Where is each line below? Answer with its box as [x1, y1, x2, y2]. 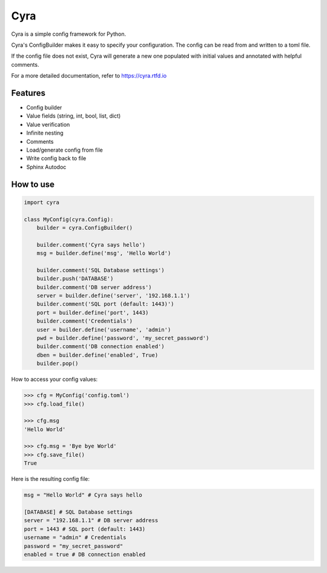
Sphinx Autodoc [26, 163, 67, 170]
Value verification [26, 121, 70, 128]
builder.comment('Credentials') [36, 318, 133, 324]
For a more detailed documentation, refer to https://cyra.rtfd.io [11, 72, 167, 79]
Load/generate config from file [26, 146, 103, 153]
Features [11, 88, 45, 98]
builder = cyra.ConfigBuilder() [36, 224, 133, 231]
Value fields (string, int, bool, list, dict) [26, 112, 121, 119]
